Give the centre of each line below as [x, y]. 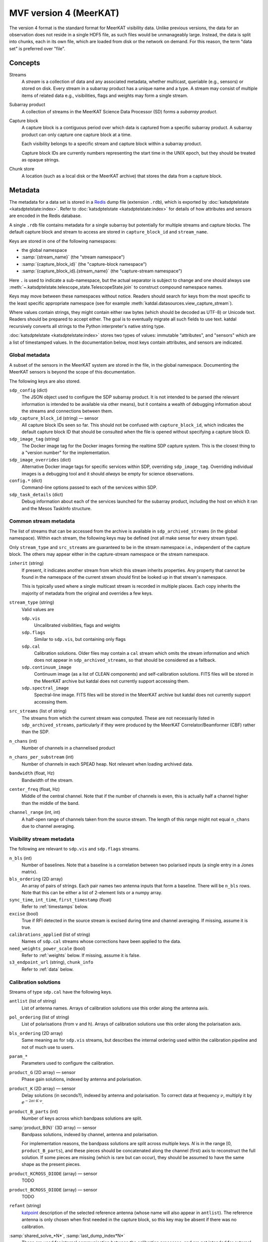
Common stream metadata [42, 521]
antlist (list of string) [33, 1001]
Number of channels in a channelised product [68, 748]
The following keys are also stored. [45, 381]
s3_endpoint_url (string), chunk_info [51, 962]
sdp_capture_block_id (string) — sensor [54, 418]
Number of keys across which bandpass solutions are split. [82, 1118]
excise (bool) [24, 914]
